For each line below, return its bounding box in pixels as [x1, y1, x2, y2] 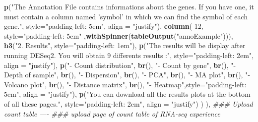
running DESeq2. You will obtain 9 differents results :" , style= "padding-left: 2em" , [4, 50, 254, 60]
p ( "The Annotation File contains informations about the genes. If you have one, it [4, 1, 254, 11]
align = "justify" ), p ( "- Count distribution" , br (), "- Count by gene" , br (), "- [4, 60, 236, 70]
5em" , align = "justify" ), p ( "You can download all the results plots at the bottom [4, 89, 251, 99]
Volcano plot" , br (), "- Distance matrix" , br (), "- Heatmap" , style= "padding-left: [4, 79, 247, 89]
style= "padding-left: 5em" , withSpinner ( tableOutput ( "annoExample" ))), [4, 30, 233, 41]
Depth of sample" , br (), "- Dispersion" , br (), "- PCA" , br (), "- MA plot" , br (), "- [4, 69, 251, 80]
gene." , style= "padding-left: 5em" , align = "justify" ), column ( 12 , [4, 21, 203, 31]
